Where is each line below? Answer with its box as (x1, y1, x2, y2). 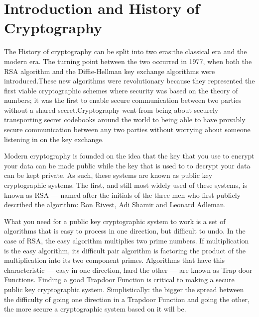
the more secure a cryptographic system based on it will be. (4, 304, 186, 314)
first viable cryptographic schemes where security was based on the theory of (4, 85, 238, 95)
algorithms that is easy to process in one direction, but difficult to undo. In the (4, 226, 246, 236)
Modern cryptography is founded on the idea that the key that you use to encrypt (4, 151, 255, 161)
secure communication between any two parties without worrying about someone (4, 124, 251, 135)
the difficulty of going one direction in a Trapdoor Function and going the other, (4, 294, 250, 304)
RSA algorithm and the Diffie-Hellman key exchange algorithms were (4, 66, 215, 76)
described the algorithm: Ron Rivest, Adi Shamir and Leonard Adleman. (4, 199, 226, 210)
